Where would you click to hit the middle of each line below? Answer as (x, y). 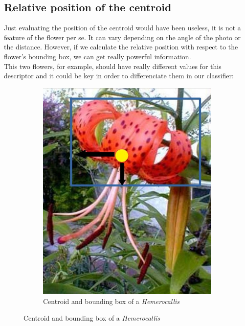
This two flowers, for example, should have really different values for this (113, 66)
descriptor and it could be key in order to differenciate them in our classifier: (119, 76)
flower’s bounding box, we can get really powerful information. (98, 56)
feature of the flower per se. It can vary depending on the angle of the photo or (122, 37)
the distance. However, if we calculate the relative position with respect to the (121, 47)
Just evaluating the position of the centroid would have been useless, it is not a (122, 28)
